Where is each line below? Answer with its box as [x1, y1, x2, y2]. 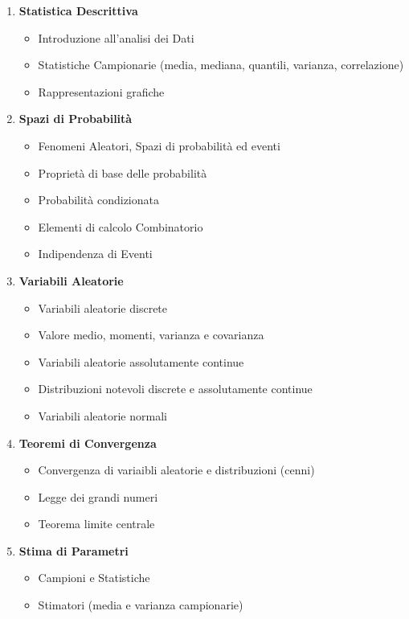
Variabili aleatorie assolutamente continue [38, 353, 244, 370]
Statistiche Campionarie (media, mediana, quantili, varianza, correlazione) [38, 56, 404, 73]
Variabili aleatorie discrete [38, 299, 168, 316]
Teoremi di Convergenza [18, 434, 157, 451]
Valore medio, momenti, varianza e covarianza [38, 326, 264, 343]
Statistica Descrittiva [18, 2, 138, 18]
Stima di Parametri [18, 542, 129, 559]
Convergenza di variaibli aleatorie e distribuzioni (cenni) [38, 461, 315, 478]
